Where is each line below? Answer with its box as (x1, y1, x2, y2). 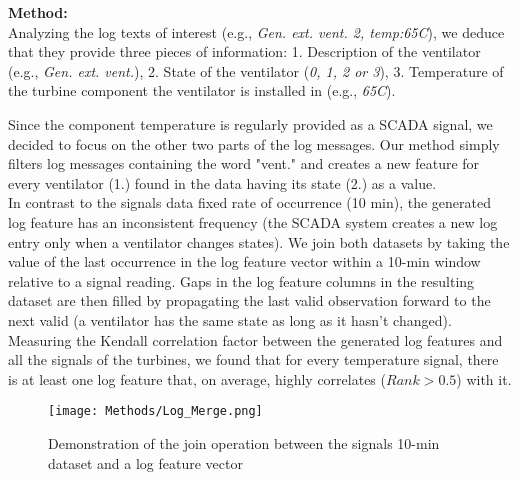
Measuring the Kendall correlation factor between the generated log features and (8, 329, 503, 350)
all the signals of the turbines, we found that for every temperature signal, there (8, 349, 499, 370)
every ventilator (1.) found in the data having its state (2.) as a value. (8, 172, 437, 193)
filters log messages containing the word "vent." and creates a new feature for (8, 153, 480, 174)
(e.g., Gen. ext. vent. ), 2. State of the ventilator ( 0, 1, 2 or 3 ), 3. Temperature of (8, 60, 504, 81)
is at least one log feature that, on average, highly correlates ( (8, 368, 386, 389)
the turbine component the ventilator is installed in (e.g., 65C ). (8, 80, 396, 101)
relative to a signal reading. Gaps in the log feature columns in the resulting (8, 270, 475, 291)
